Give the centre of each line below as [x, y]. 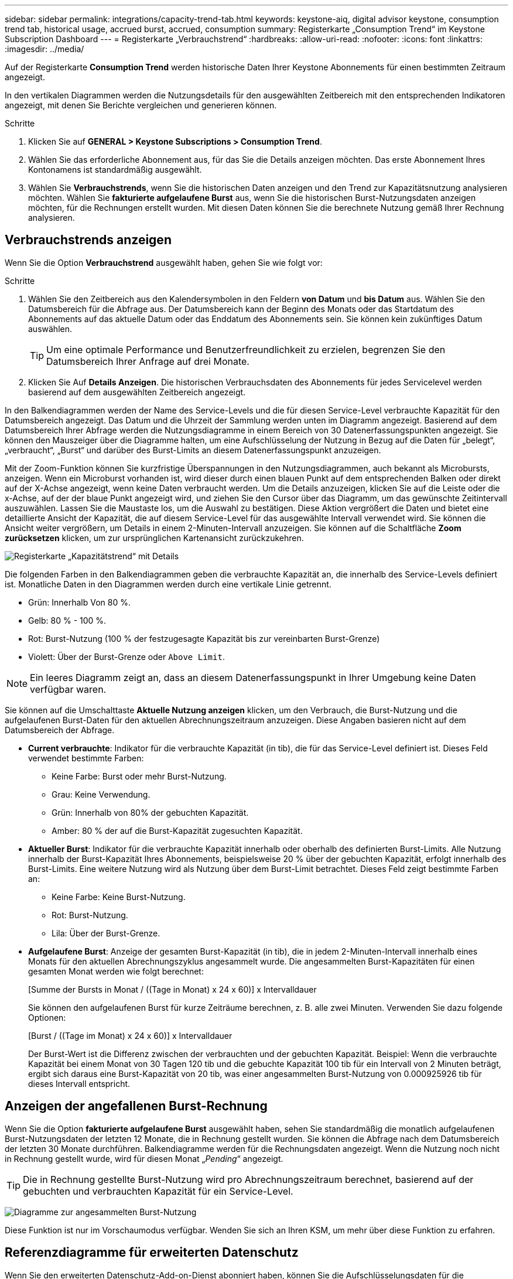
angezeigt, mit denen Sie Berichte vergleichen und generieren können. [141, 105]
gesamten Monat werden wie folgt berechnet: [116, 971]
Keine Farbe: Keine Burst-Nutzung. [119, 897]
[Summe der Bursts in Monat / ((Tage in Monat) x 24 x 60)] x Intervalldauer [172, 989]
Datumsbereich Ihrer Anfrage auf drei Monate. [148, 361]
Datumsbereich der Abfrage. [60, 730]
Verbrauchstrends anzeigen [88, 240]
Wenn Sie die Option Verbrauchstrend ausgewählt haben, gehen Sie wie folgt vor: [164, 262]
